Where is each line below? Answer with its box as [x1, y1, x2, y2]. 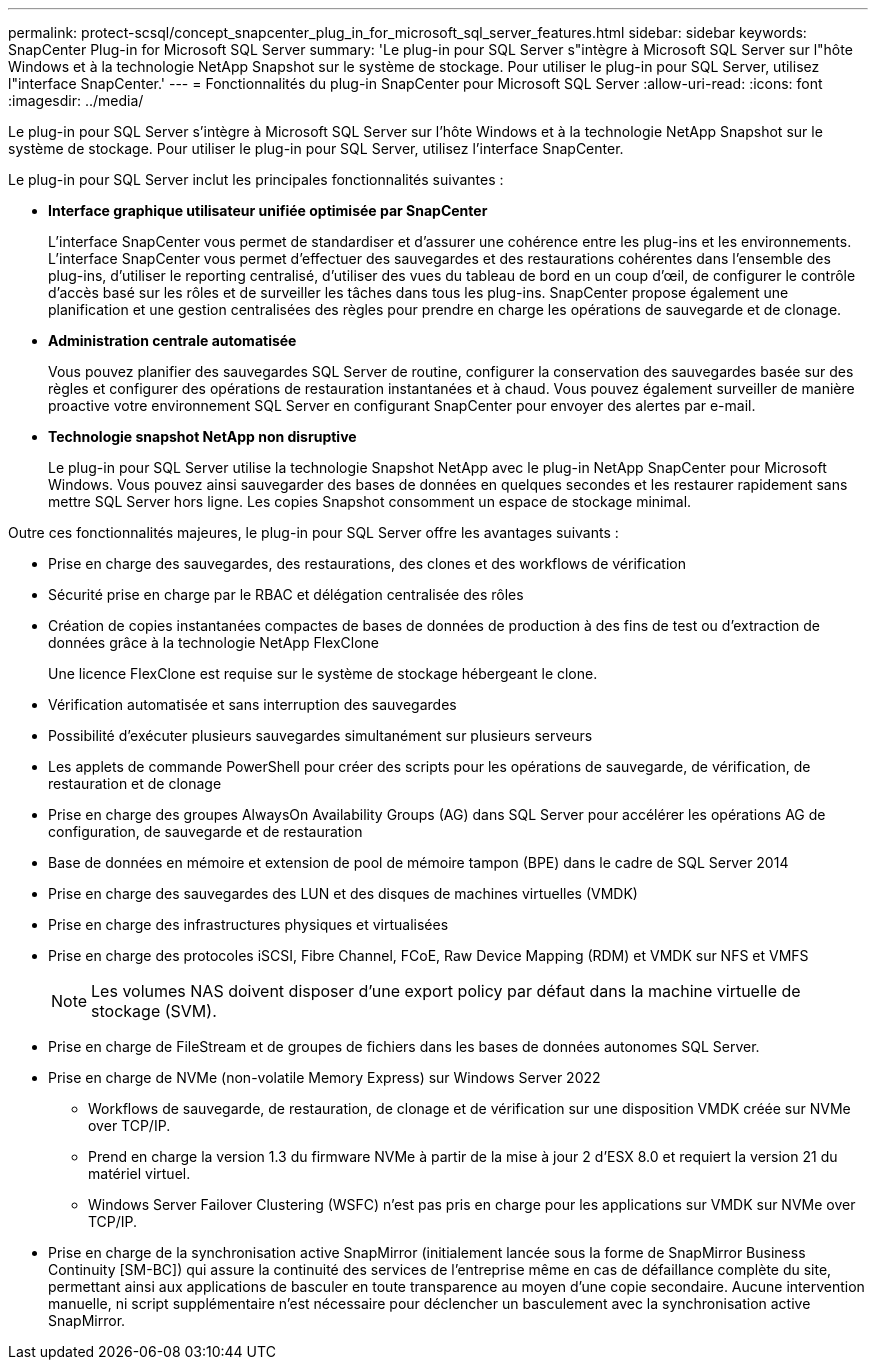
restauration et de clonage [48, 775, 222, 792]
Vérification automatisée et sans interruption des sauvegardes [48, 696, 457, 713]
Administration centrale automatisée [48, 332, 297, 349]
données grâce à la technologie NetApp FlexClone [48, 634, 379, 651]
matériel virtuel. [88, 1165, 191, 1182]
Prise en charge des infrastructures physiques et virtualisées [48, 916, 449, 933]
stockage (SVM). [91, 1001, 217, 1021]
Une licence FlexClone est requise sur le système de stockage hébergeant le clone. [48, 665, 598, 682]
